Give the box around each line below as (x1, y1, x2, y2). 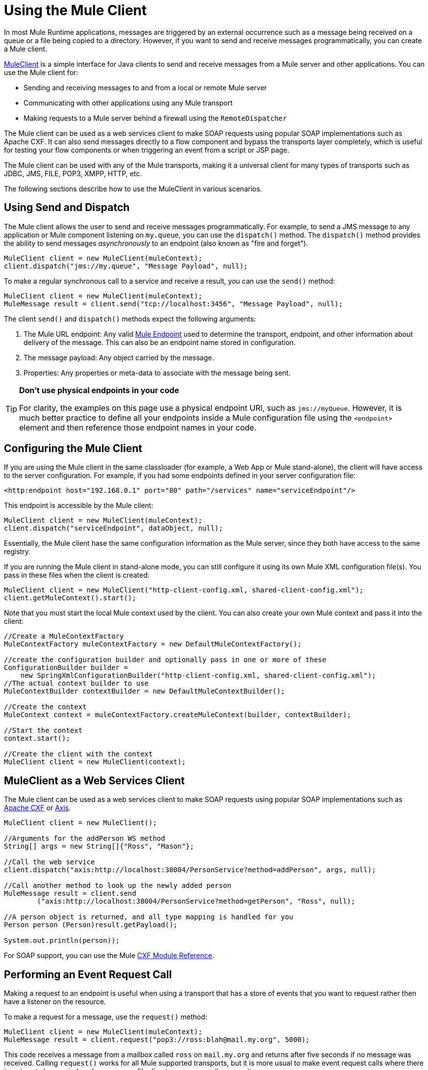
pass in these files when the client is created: (4, 571, 150, 580)
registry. (4, 547, 30, 556)
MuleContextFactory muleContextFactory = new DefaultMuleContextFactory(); (4, 640, 302, 648)
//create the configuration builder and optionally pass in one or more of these (4, 656, 327, 664)
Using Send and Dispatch (4, 201, 130, 214)
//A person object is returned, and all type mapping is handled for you (4, 913, 294, 921)
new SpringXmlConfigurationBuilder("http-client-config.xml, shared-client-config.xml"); (20, 671, 376, 680)
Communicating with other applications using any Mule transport (24, 98, 233, 107)
